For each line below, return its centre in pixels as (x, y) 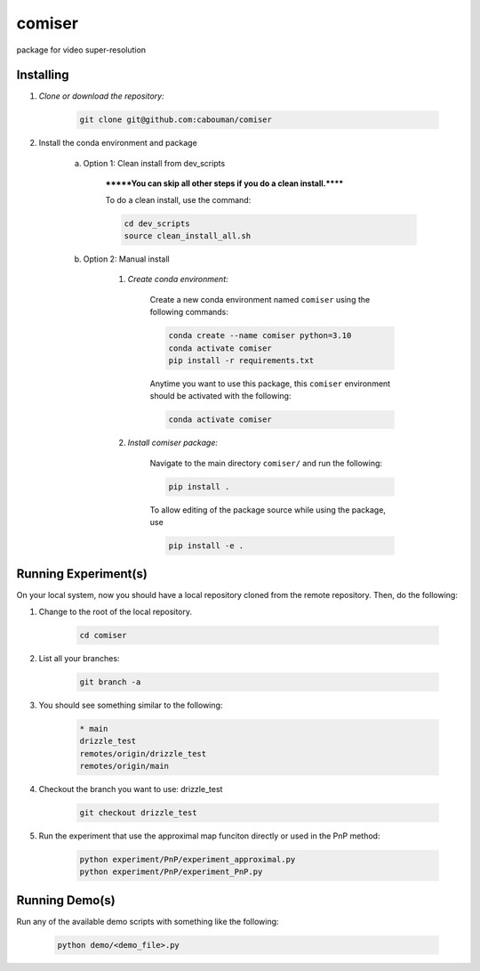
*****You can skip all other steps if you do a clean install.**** (224, 183)
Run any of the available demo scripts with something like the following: (148, 921)
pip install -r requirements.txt (241, 360)
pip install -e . (206, 546)
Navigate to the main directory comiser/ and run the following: (266, 463)
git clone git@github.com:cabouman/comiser (176, 120)
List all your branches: (79, 658)
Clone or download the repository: (101, 96)
